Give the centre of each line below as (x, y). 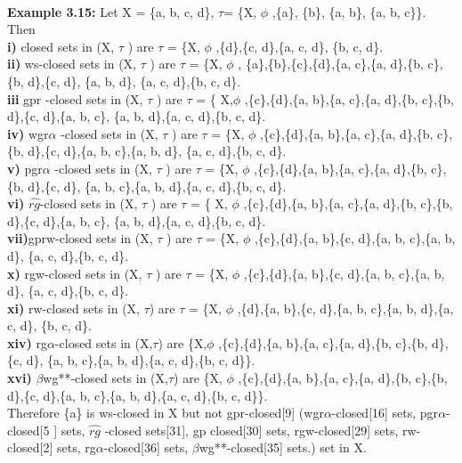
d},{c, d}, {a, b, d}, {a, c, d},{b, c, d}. (134, 81)
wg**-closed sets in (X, (105, 378)
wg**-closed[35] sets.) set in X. (283, 447)
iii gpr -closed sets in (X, (75, 98)
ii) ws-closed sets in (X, (72, 64)
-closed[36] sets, (146, 447)
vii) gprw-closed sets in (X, (80, 238)
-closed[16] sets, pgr (385, 413)
